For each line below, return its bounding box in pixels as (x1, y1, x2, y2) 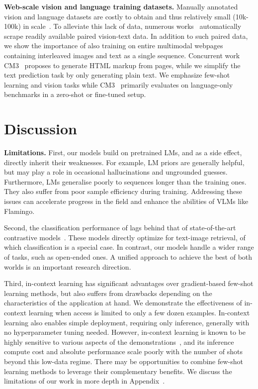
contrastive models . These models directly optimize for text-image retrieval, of (4, 232, 246, 242)
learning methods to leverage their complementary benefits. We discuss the (4, 366, 232, 376)
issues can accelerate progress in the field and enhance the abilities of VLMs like (4, 196, 249, 206)
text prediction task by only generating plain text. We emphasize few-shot (4, 70, 230, 80)
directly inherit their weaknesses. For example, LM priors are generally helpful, (4, 157, 245, 167)
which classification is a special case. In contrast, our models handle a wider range (4, 242, 254, 252)
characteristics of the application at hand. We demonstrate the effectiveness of (4, 297, 242, 308)
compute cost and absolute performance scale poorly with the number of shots (4, 346, 243, 357)
